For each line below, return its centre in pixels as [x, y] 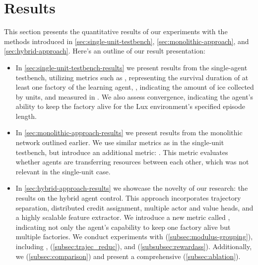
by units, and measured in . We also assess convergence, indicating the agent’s [134, 96]
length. [26, 116]
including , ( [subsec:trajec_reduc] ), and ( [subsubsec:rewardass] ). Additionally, [134, 246]
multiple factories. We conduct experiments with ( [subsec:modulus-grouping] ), [134, 237]
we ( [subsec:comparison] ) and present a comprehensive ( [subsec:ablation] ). [128, 256]
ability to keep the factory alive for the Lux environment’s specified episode [130, 106]
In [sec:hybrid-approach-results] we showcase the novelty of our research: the [132, 188]
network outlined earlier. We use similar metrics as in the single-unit [120, 142]
